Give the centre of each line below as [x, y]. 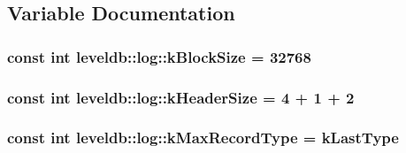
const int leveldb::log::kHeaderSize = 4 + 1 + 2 [181, 97]
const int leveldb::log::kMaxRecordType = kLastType [203, 138]
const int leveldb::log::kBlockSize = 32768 [159, 56]
